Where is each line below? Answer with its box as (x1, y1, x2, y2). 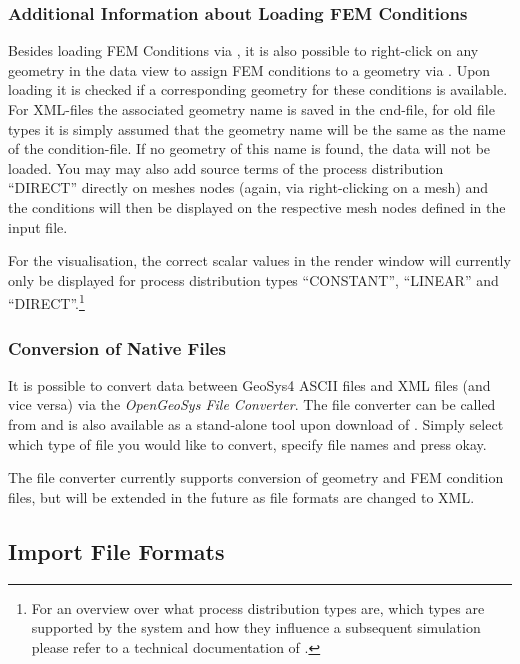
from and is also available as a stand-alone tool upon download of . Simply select (8, 414, 504, 434)
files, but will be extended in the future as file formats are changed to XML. (8, 486, 475, 507)
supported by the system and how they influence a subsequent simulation (31, 617, 481, 638)
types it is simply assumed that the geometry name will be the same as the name (8, 118, 506, 139)
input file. (8, 216, 68, 237)
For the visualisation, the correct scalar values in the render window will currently (8, 250, 511, 271)
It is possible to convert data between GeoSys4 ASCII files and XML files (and (8, 374, 491, 395)
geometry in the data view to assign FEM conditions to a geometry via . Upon (8, 59, 491, 80)
